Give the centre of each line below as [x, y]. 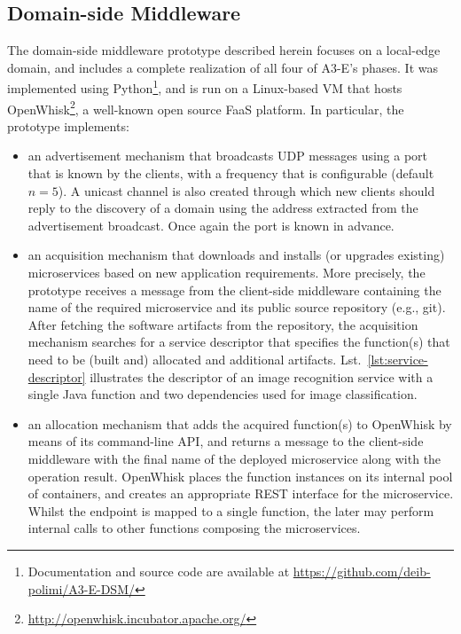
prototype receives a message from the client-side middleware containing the [234, 290]
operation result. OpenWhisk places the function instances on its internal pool [240, 476]
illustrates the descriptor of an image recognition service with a [262, 376]
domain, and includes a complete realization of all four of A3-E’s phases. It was [223, 67]
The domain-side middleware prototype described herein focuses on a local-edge [224, 50]
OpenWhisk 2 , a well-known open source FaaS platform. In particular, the [206, 107]
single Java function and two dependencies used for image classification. [223, 394]
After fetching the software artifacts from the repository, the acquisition [223, 324]
